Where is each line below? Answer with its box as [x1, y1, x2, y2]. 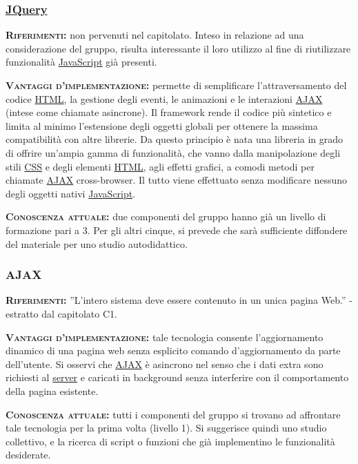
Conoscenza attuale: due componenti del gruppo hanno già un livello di [6, 209, 326, 224]
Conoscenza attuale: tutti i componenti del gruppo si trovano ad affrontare [6, 407, 341, 421]
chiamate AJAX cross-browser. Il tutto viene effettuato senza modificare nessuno [6, 173, 348, 187]
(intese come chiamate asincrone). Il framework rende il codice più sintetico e [6, 105, 332, 119]
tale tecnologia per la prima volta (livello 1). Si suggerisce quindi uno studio [6, 420, 327, 435]
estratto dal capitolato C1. [6, 306, 117, 320]
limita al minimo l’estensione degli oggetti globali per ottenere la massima [6, 118, 318, 133]
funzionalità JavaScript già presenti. [6, 55, 157, 69]
